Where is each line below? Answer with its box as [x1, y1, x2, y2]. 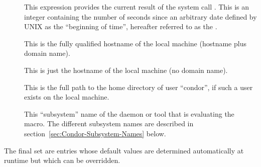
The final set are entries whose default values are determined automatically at [4, 145, 244, 155]
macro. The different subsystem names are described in [24, 118, 194, 129]
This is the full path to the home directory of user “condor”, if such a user [24, 81, 253, 92]
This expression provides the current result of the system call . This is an [24, 2, 249, 12]
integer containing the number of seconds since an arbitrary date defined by [24, 11, 257, 22]
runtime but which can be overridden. [4, 155, 120, 165]
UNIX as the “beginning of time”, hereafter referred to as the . [24, 21, 217, 32]
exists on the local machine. [24, 92, 109, 102]
